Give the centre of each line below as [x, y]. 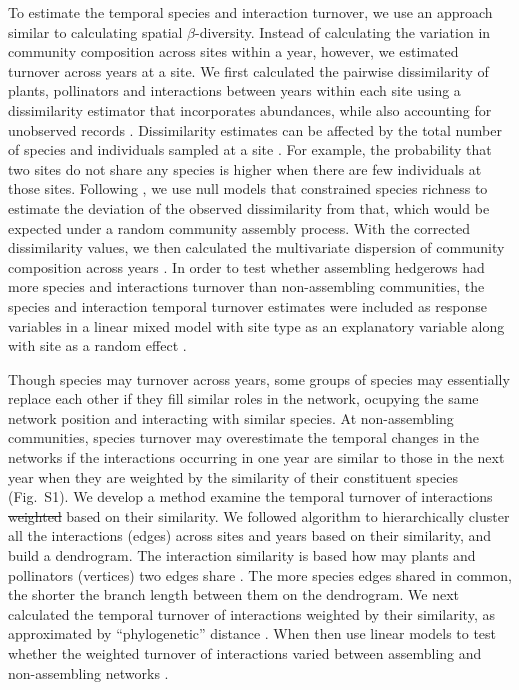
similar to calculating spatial [95, 31]
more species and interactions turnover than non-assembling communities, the [246, 286]
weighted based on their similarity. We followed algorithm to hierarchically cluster [259, 515]
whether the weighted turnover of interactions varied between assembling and [245, 653]
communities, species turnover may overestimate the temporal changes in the [244, 437]
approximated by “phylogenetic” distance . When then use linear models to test [252, 633]
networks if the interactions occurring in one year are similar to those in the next [256, 457]
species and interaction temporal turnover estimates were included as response [248, 305]
